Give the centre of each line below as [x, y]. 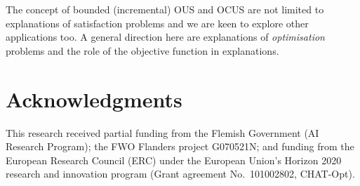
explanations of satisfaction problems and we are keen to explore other [157, 23]
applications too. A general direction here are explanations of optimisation [165, 37]
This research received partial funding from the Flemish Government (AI [162, 132]
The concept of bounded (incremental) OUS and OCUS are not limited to [165, 9]
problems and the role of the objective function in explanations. [142, 50]
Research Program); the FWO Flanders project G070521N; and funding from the [180, 146]
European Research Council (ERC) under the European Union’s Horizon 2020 [174, 160]
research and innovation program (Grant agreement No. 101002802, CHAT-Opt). [180, 174]
